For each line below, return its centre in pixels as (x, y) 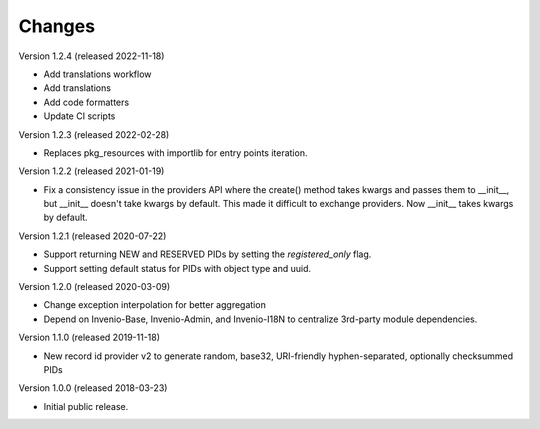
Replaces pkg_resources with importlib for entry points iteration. (175, 152)
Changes (56, 26)
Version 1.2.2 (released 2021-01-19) (91, 171)
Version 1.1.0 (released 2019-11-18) (89, 337)
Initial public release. (86, 406)
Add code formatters (86, 102)
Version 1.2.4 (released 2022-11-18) (91, 56)
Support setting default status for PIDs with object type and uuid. (177, 268)
